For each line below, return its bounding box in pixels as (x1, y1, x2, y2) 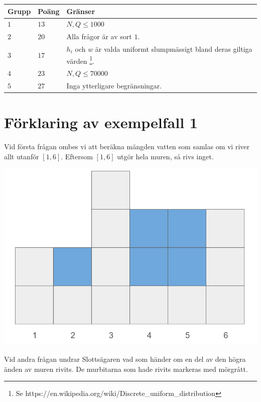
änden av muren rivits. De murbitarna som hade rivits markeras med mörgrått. (4, 363, 248, 374)
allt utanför (4, 151, 39, 161)
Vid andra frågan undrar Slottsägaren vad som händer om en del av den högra (4, 353, 246, 364)
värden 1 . (66, 54, 94, 66)
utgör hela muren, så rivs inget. (117, 151, 214, 161)
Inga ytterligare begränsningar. (66, 80, 162, 90)
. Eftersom (61, 151, 93, 161)
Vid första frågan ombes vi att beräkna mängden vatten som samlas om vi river (4, 141, 250, 152)
